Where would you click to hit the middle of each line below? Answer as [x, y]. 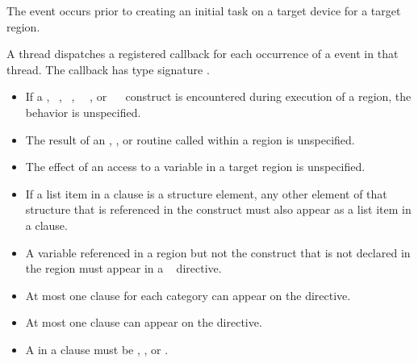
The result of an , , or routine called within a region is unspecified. [190, 139]
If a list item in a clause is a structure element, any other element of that [206, 193]
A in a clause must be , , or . [97, 349]
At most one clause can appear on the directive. [144, 322]
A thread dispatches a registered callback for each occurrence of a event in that [203, 54]
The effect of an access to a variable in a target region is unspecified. [195, 167]
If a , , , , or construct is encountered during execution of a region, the [218, 96]
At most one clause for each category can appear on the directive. [188, 295]
